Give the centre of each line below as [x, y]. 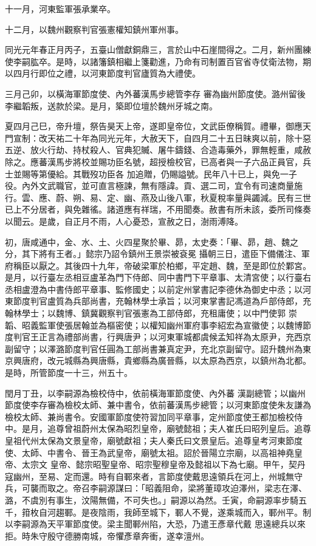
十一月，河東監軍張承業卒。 [60, 9]
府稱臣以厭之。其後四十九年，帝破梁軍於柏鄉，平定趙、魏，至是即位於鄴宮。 [158, 265]
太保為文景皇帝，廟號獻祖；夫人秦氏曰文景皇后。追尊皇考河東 [162, 440]
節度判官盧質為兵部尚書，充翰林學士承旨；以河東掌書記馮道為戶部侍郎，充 [162, 301]
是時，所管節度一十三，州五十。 [69, 373]
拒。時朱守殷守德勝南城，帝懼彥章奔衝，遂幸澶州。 [107, 535]
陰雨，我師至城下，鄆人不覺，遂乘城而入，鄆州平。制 [204, 512]
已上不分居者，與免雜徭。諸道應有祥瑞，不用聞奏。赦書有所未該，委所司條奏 [158, 209]
